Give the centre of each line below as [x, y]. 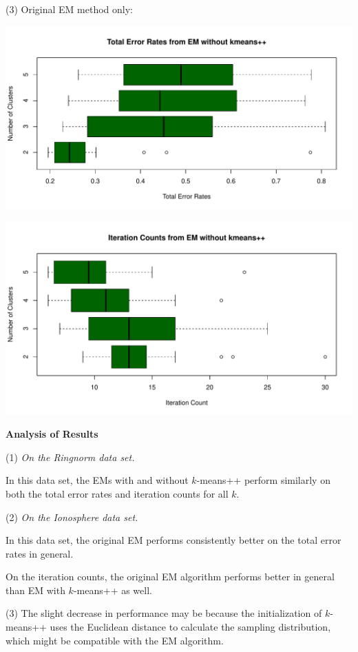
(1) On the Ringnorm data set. [70, 457]
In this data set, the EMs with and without [97, 480]
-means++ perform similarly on [263, 480]
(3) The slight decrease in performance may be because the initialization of [164, 613]
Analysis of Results [52, 434]
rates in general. [40, 553]
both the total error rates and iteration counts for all [117, 493]
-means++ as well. [113, 590]
